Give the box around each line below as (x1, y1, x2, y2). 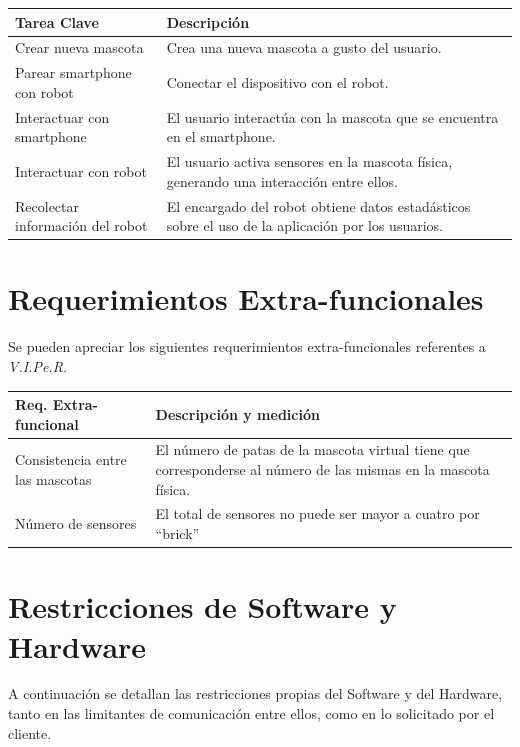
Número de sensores (15, 513, 137, 534)
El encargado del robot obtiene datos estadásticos (166, 195, 471, 216)
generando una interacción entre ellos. (166, 170, 398, 191)
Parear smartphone (15, 62, 132, 83)
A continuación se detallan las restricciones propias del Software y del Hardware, (8, 683, 503, 704)
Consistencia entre (15, 449, 127, 470)
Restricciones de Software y (8, 586, 397, 627)
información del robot (15, 215, 148, 236)
